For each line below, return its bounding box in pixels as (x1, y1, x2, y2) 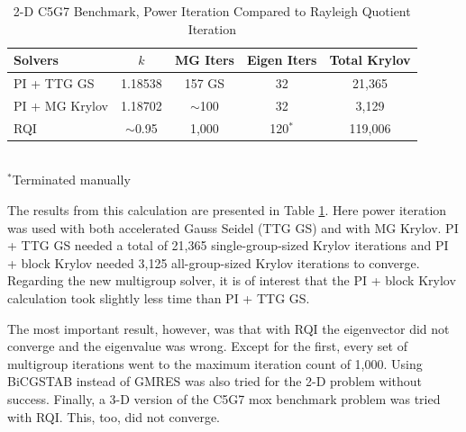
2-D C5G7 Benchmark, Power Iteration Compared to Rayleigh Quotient (13, 2, 411, 20)
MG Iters (174, 50, 234, 69)
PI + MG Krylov (14, 95, 108, 114)
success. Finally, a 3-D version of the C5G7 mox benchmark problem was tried (7, 389, 441, 408)
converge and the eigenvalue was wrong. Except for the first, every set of (7, 337, 407, 355)
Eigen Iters (246, 50, 317, 69)
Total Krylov (329, 50, 411, 69)
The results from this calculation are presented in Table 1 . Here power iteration (7, 201, 447, 219)
